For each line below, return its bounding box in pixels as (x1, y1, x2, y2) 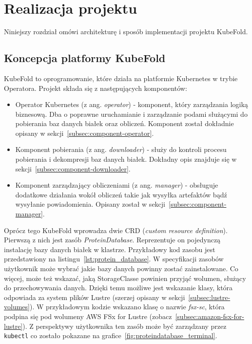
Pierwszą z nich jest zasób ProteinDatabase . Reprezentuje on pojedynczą (4, 235, 221, 245)
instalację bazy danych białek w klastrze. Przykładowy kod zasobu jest (4, 244, 215, 254)
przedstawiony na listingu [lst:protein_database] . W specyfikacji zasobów (4, 254, 224, 264)
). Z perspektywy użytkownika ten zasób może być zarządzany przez (22, 321, 227, 331)
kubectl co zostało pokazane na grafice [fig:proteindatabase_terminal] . (4, 330, 217, 341)
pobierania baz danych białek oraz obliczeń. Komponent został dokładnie (15, 118, 234, 129)
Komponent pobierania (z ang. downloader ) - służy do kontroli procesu (15, 144, 227, 154)
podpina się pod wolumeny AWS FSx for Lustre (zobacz (4, 311, 172, 321)
